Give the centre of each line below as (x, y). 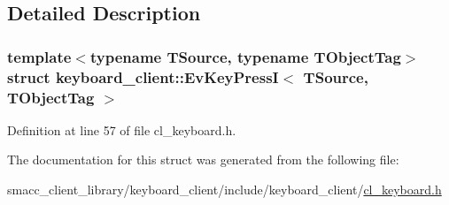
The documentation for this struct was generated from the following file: (203, 159)
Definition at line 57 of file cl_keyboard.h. (122, 129)
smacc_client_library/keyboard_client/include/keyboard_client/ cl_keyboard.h (224, 190)
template (39, 56)
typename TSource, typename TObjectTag (245, 56)
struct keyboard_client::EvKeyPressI (143, 76)
